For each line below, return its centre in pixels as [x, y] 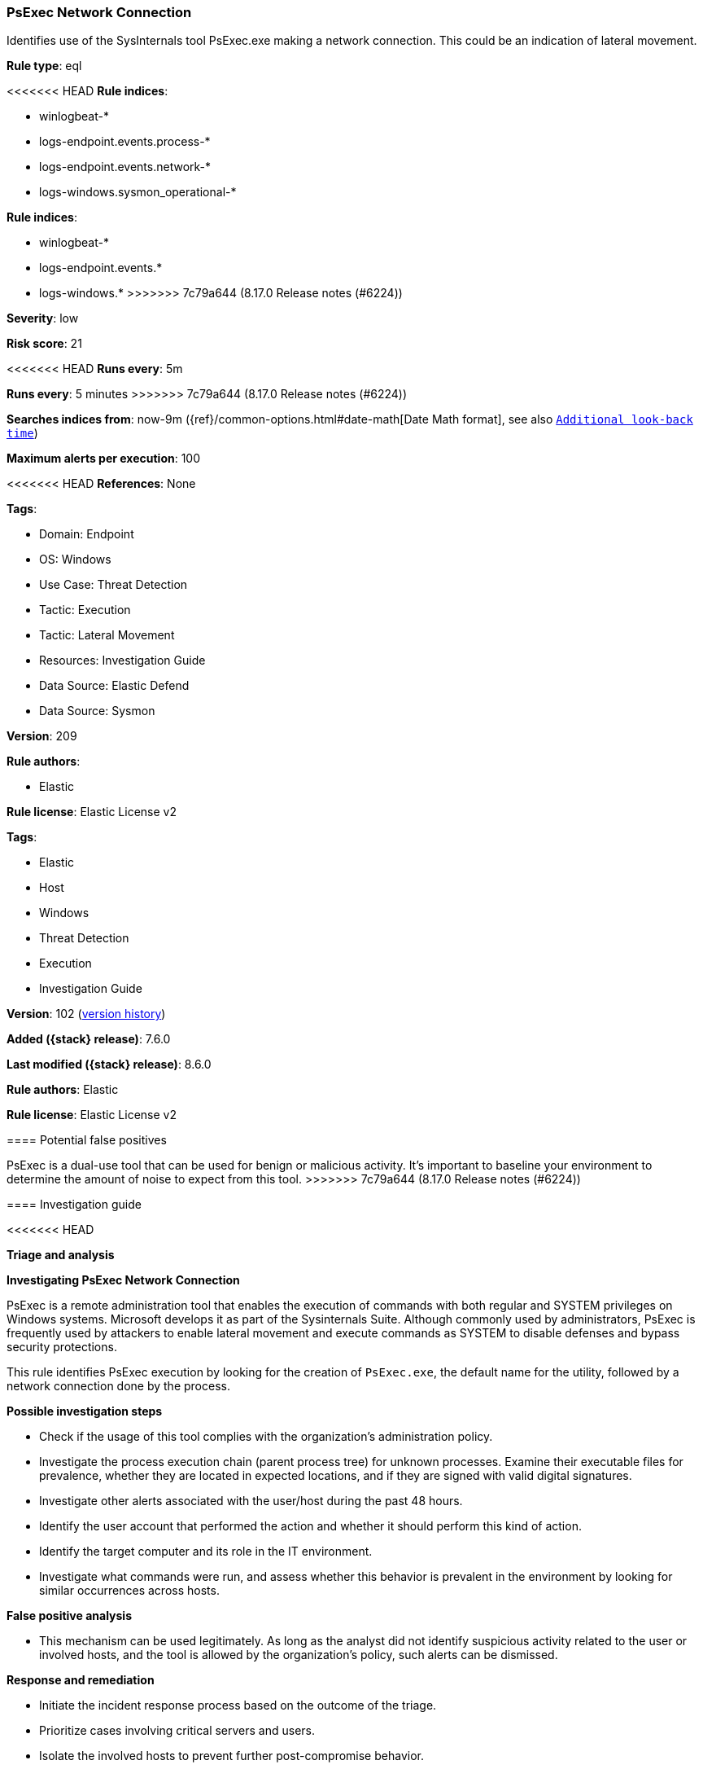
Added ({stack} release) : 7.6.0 [89, 1039]
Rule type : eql [44, 66]
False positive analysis [69, 1616]
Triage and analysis [61, 1255]
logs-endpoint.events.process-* [125, 142]
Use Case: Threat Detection [114, 585]
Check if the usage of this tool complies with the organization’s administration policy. [266, 1437]
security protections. [62, 1347]
